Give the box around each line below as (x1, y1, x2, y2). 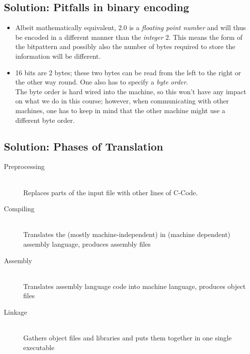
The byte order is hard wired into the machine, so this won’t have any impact (15, 86, 247, 96)
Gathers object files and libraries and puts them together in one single (23, 333, 232, 343)
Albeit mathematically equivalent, (15, 22, 116, 33)
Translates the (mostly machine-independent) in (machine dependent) (23, 229, 231, 239)
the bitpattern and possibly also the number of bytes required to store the (15, 41, 235, 51)
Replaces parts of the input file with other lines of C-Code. (23, 187, 198, 197)
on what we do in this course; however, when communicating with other (15, 96, 229, 106)
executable (23, 342, 55, 352)
